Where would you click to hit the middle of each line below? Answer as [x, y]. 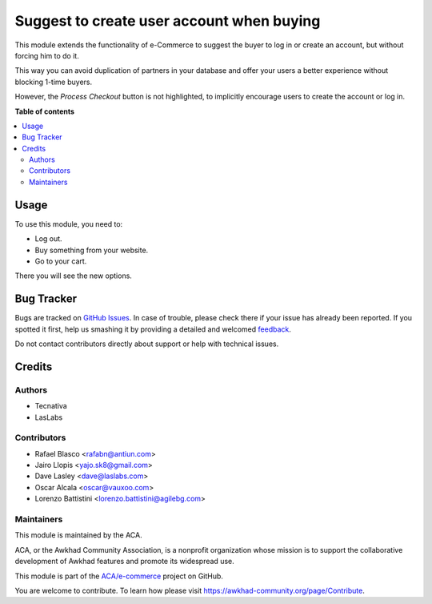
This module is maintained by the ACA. [79, 535]
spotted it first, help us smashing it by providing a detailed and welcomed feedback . [153, 329]
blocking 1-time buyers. [53, 82]
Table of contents [45, 111]
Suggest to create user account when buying [168, 21]
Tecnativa [51, 406]
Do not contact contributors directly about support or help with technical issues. [147, 344]
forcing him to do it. [47, 55]
